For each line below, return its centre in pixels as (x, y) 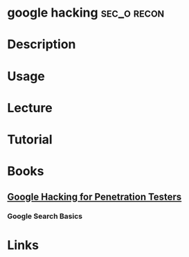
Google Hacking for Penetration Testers (94, 196)
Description (42, 45)
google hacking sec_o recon (86, 13)
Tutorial (30, 139)
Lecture (30, 108)
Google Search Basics (45, 216)
